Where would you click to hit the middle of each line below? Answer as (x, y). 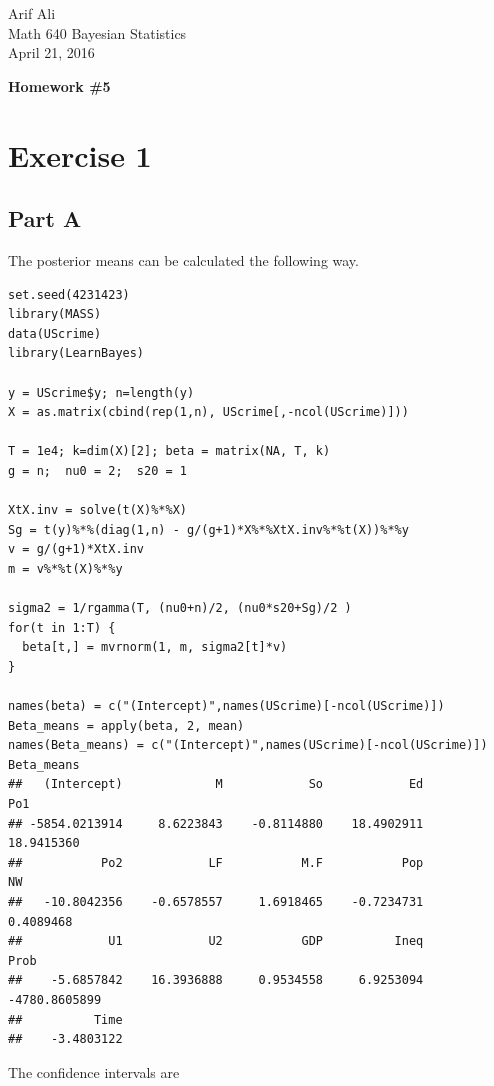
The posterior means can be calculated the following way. (183, 259)
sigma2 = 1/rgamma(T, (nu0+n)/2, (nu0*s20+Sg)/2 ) (180, 608)
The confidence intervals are (94, 1071)
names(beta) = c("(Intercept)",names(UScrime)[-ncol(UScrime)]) (226, 706)
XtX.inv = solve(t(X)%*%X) (97, 510)
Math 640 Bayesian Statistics (97, 32)
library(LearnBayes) (76, 353)
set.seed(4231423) (69, 294)
